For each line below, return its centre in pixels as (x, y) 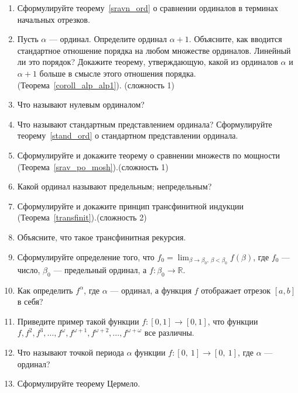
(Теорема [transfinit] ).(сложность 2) (82, 217)
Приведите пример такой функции (78, 321)
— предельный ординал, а (100, 269)
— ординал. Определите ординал (108, 39)
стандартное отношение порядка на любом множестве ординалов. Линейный (154, 50)
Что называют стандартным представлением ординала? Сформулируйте (145, 124)
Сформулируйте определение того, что (86, 256)
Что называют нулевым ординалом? (81, 104)
